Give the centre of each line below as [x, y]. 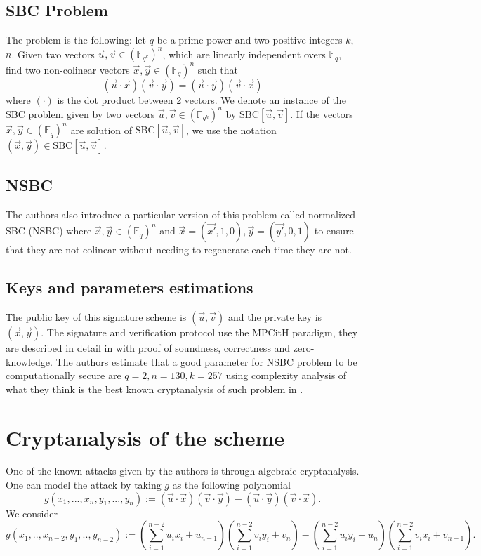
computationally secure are [64, 375]
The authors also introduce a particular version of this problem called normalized [180, 214]
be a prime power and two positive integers [250, 40]
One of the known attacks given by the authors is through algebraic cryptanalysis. [183, 471]
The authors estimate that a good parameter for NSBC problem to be [206, 361]
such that [218, 69]
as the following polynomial [231, 485]
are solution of [101, 130]
